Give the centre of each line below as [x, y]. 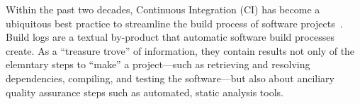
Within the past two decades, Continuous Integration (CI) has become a [163, 9]
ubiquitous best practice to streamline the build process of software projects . [174, 23]
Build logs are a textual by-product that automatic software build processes [170, 37]
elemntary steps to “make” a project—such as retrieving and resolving [158, 64]
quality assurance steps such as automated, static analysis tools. [145, 92]
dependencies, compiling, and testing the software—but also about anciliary [170, 78]
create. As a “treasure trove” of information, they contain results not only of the [180, 50]
